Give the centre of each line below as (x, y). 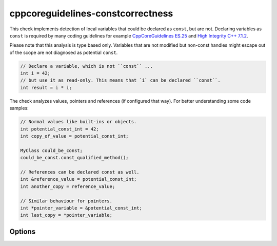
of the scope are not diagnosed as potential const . (64, 52)
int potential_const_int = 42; (60, 129)
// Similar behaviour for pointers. (66, 201)
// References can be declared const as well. (80, 172)
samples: (19, 108)
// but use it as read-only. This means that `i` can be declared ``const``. (120, 80)
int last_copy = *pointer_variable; (66, 215)
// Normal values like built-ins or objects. (78, 122)
